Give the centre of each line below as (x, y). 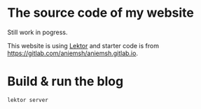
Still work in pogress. (37, 32)
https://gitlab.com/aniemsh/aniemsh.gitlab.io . (73, 53)
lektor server (28, 100)
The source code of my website (101, 13)
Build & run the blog (65, 81)
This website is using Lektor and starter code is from (83, 45)
